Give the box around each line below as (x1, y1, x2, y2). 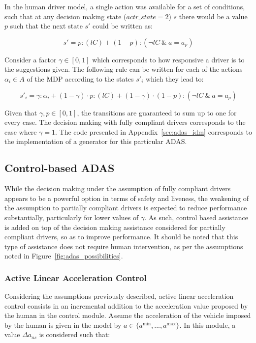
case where (4, 126, 37, 137)
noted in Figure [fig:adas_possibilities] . (4, 251, 123, 261)
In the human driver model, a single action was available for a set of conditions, (4, 1, 245, 11)
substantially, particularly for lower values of (4, 212, 139, 222)
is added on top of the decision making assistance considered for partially (4, 222, 225, 232)
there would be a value (179, 11, 248, 21)
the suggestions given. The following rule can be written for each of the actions (4, 64, 243, 74)
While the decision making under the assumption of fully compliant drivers (4, 183, 231, 194)
